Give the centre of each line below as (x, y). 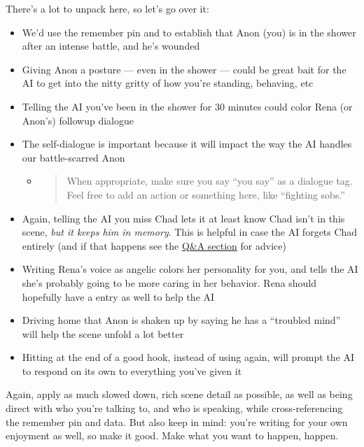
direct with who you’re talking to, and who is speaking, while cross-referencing (174, 408)
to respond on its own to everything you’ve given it (132, 370)
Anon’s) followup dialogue (78, 120)
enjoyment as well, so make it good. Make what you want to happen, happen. (172, 435)
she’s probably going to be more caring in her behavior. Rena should (169, 282)
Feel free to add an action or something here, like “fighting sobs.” (206, 194)
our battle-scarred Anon (73, 157)
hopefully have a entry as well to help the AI (118, 296)
